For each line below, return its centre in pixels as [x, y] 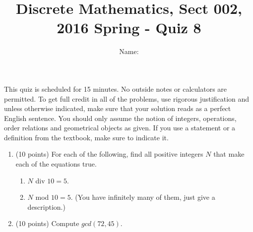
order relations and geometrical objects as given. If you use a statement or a [120, 128]
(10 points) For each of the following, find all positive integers [109, 154]
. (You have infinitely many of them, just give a [143, 197]
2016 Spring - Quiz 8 [129, 28]
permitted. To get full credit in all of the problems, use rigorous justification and [127, 98]
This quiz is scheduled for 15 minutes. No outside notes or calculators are [116, 88]
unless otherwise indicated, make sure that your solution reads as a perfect [118, 108]
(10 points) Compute [47, 223]
